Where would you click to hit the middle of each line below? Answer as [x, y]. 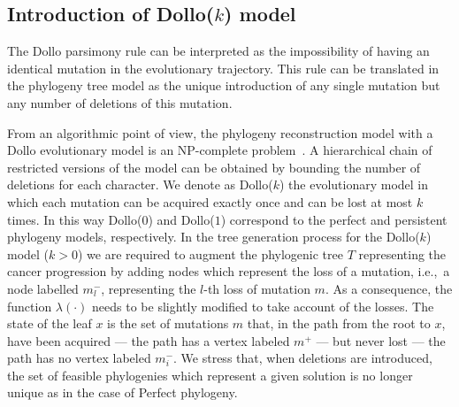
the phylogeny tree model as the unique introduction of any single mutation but [224, 85]
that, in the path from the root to [339, 323]
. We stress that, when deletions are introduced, [303, 358]
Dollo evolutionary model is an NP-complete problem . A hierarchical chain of [220, 150]
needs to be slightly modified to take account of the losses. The [263, 306]
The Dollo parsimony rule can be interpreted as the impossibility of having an [218, 51]
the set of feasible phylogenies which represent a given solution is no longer [210, 375]
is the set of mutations [168, 323]
